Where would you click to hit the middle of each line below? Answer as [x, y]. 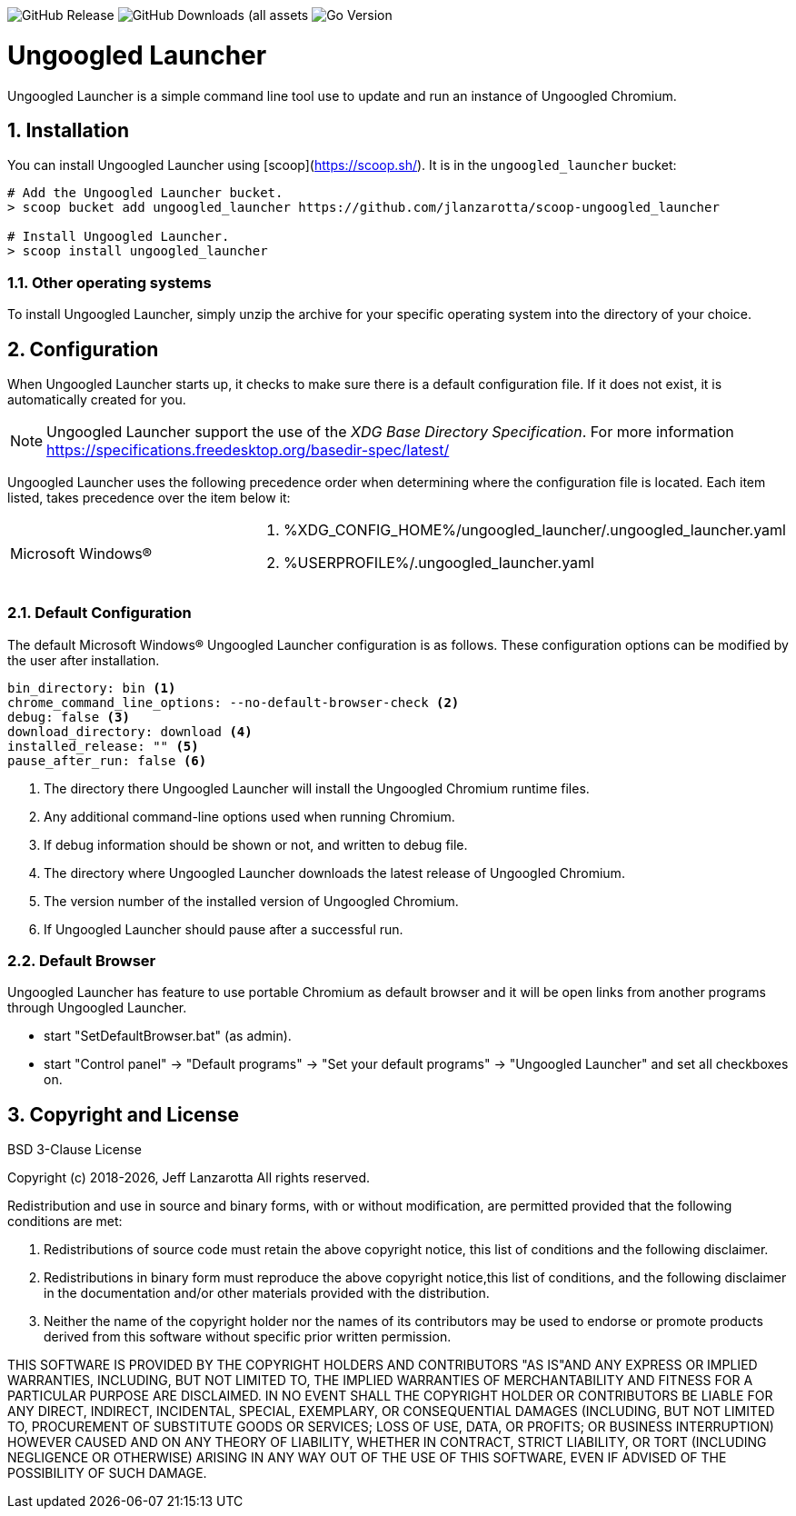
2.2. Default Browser [82, 961]
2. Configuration [83, 349]
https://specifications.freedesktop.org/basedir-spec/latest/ [248, 449]
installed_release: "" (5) [103, 746]
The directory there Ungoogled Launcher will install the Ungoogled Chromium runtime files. [317, 788]
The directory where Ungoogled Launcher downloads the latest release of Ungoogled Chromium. [334, 873]
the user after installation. [84, 660]
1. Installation [69, 130]
